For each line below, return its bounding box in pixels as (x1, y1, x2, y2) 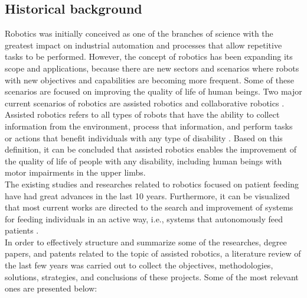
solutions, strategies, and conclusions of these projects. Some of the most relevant (5, 270, 299, 283)
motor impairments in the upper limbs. (5, 166, 146, 179)
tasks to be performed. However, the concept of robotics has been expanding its (5, 50, 293, 63)
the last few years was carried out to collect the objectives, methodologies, (5, 259, 273, 271)
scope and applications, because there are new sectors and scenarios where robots (5, 61, 299, 74)
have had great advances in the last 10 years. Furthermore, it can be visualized (5, 189, 290, 202)
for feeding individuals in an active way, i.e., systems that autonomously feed (5, 212, 283, 225)
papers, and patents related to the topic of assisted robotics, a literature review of (5, 247, 301, 260)
